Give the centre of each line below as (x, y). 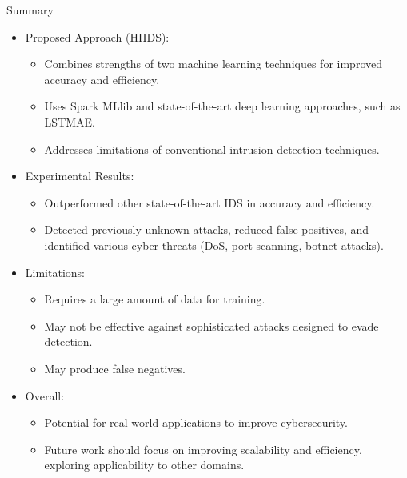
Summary (30, 10)
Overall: (45, 395)
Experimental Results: (80, 176)
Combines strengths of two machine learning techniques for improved (213, 64)
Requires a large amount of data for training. (155, 299)
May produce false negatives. (115, 368)
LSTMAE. (70, 121)
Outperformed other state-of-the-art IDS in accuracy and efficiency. (209, 202)
